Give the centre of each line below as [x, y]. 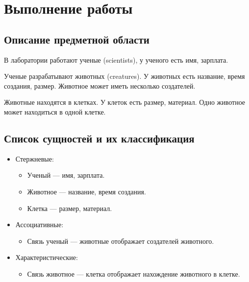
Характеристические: [47, 257]
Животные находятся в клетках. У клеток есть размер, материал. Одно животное [125, 102]
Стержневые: [35, 158]
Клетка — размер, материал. [70, 208]
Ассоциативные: [39, 224]
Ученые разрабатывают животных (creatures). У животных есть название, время [124, 76]
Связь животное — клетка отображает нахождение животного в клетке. [134, 273]
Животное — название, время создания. [87, 191]
